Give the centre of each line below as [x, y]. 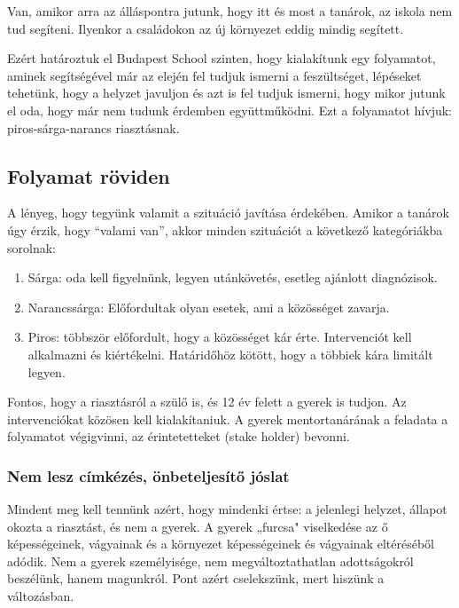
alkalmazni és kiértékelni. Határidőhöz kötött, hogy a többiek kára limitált [230, 354]
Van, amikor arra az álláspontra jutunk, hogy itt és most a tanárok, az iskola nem [230, 11]
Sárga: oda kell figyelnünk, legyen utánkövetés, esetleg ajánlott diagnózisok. [233, 277]
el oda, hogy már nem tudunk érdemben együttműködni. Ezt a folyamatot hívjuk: [229, 110]
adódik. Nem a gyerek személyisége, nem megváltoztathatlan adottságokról [210, 561]
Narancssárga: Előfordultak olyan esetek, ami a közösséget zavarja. [209, 307]
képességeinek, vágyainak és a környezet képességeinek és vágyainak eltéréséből [221, 544]
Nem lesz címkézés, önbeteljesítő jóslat [148, 475]
